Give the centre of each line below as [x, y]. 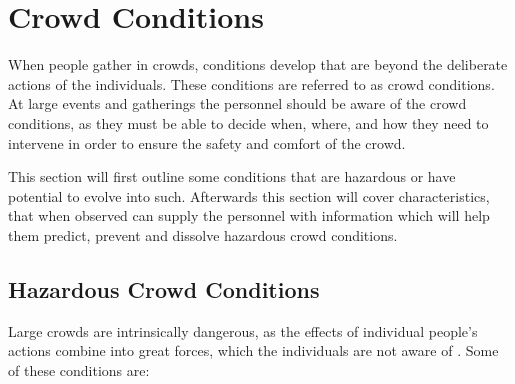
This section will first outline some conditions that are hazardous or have [232, 176]
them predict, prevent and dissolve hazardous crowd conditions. [203, 234]
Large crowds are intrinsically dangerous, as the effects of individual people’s [243, 330]
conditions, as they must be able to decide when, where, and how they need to [248, 122]
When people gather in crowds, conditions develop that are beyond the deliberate [258, 64]
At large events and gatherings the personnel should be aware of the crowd [237, 103]
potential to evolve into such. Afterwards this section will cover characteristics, [249, 195]
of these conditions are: [79, 369]
